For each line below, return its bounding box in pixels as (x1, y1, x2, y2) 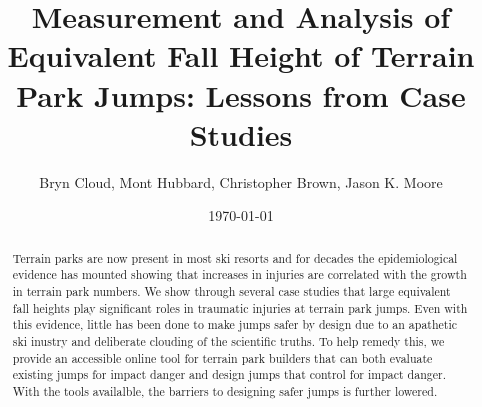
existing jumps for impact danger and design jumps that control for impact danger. (12, 366, 446, 383)
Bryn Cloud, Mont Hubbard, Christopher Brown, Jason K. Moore (39, 171, 443, 192)
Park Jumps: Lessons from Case (16, 74, 466, 115)
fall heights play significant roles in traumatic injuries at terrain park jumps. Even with (12, 299, 468, 316)
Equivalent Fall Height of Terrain (7, 35, 475, 76)
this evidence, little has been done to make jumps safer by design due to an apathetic (12, 316, 458, 333)
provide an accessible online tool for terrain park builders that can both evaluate (12, 349, 433, 366)
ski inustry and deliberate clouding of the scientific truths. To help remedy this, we (12, 332, 445, 349)
